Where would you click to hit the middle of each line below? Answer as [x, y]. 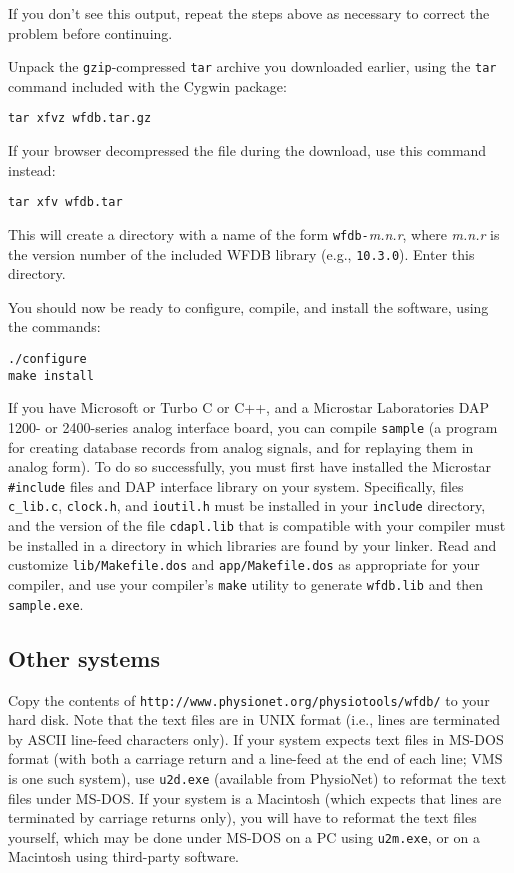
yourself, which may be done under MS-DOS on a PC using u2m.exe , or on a [244, 836]
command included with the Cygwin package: [147, 85]
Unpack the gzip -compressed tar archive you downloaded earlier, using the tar [252, 66]
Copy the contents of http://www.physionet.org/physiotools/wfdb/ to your [249, 699]
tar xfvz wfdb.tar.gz [80, 118]
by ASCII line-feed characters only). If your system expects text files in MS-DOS [256, 738]
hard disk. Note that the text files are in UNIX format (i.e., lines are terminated [254, 719]
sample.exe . [46, 603]
